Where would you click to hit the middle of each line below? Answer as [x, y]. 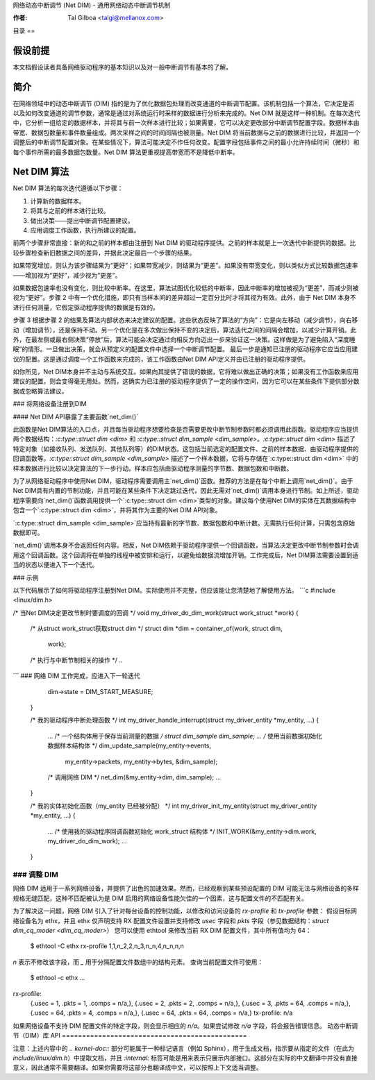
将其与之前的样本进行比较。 [70, 211]
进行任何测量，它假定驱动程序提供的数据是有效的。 [86, 307]
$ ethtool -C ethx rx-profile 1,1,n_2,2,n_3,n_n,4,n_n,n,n [107, 946]
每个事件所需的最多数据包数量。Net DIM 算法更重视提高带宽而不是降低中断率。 [126, 152]
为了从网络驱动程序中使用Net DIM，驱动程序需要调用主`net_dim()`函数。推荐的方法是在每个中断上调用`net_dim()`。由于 [183, 481]
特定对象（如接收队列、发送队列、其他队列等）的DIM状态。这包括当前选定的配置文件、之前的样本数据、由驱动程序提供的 [186, 448]
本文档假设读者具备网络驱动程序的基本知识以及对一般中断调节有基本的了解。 [122, 67]
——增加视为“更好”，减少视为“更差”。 [67, 275]
